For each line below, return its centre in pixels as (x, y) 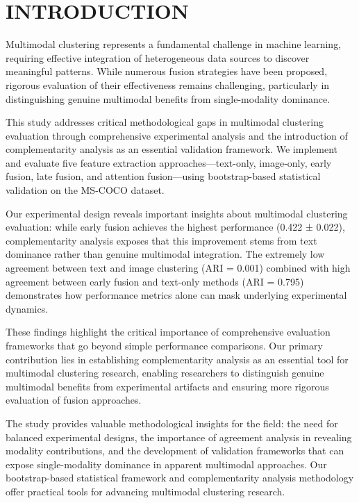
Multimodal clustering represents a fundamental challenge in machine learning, (174, 44)
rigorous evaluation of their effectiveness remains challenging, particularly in (168, 84)
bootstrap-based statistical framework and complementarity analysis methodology (180, 478)
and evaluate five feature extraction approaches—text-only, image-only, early (169, 162)
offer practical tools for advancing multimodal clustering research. (145, 491)
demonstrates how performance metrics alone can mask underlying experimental (176, 295)
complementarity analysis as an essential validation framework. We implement (172, 149)
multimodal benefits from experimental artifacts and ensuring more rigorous (167, 386)
